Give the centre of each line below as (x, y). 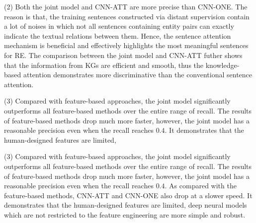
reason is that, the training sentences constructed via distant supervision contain (127, 16)
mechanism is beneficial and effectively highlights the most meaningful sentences (126, 45)
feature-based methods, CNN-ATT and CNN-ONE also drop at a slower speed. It (128, 195)
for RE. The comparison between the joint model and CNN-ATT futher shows (123, 55)
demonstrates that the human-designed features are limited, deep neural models (126, 205)
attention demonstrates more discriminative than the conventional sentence (138, 75)
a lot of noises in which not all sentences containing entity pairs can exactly (119, 26)
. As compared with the (201, 186)
